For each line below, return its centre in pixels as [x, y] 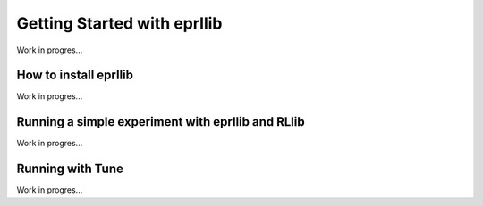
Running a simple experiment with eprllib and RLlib [161, 122]
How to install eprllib [75, 75]
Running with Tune [70, 169]
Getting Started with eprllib [119, 23]
